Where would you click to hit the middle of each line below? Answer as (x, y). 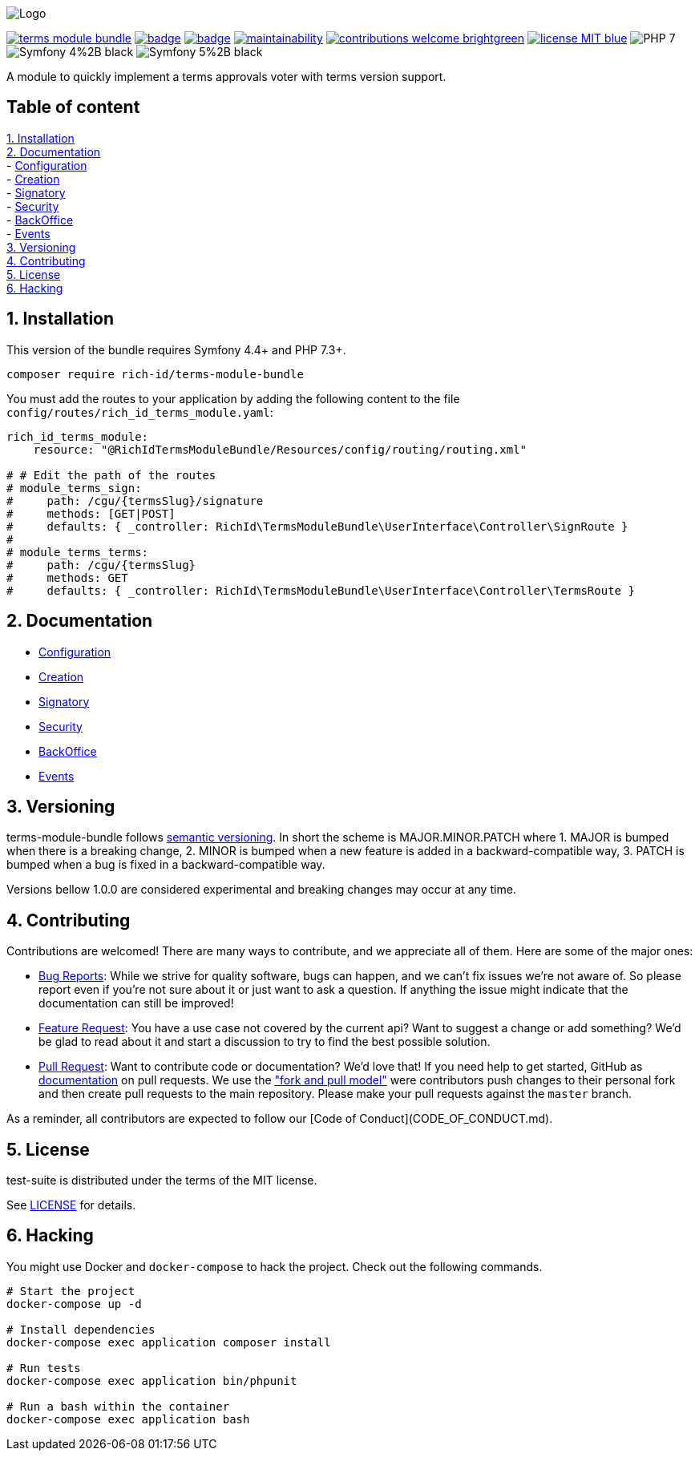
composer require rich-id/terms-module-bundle (155, 374)
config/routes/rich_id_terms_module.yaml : (140, 412)
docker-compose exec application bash (128, 1419)
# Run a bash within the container (118, 1406)
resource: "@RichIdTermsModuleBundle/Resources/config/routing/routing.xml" (280, 449)
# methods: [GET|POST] (91, 513)
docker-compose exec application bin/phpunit (152, 1380)
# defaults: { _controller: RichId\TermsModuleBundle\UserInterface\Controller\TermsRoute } (321, 590)
